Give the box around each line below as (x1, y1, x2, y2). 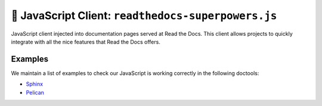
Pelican (26, 89, 45, 96)
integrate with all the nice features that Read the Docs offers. (11, 38, 160, 45)
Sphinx (26, 80, 44, 88)
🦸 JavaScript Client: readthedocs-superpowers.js (11, 9, 277, 22)
